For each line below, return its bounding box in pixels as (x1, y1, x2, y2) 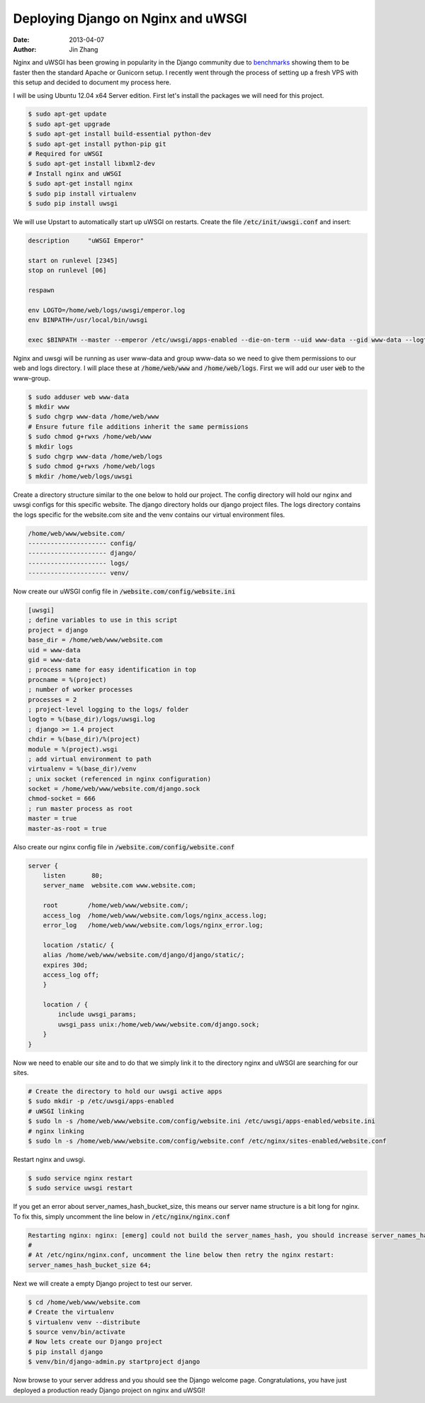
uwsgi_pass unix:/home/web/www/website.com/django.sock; (57, 1020, 260, 1028)
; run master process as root (28, 805, 133, 812)
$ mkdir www (28, 403, 70, 411)
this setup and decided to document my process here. (13, 78, 171, 86)
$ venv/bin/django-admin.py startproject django (28, 1358, 200, 1366)
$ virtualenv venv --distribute (28, 1318, 141, 1326)
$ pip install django (28, 1348, 103, 1356)
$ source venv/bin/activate (28, 1328, 125, 1336)
